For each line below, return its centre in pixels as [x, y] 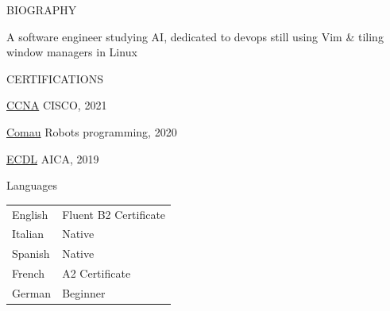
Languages [32, 185]
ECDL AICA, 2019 [53, 158]
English [30, 214]
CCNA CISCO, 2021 [57, 105]
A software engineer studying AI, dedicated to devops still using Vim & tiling [195, 36]
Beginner [84, 292]
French [29, 273]
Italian [28, 234]
